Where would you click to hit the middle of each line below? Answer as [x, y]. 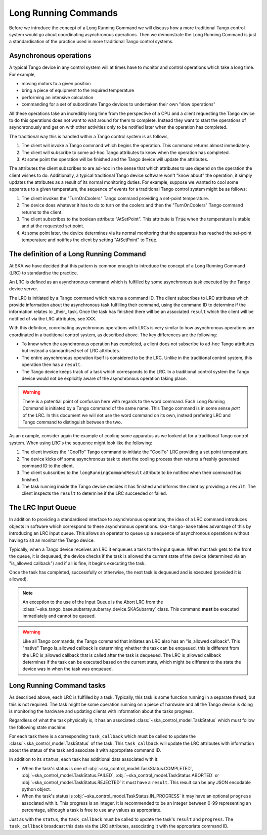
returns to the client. [42, 212]
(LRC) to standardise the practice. [44, 273]
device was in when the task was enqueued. [68, 669]
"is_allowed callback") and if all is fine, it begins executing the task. [77, 563]
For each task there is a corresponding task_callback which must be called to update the [103, 736]
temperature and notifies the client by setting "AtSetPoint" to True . [89, 240]
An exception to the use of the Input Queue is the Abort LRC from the [93, 602]
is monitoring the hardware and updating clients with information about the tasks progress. [102, 711]
